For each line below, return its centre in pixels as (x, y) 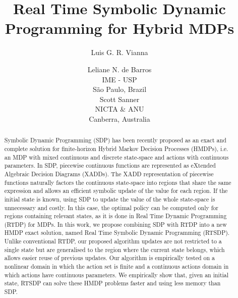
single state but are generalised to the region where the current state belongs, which (114, 249)
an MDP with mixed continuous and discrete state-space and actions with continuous (116, 157)
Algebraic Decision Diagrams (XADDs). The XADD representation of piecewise (109, 173)
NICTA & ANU (120, 109)
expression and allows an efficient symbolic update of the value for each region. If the (116, 191)
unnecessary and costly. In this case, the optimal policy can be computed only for (111, 207)
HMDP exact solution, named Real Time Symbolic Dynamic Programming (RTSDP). (117, 233)
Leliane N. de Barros (120, 69)
